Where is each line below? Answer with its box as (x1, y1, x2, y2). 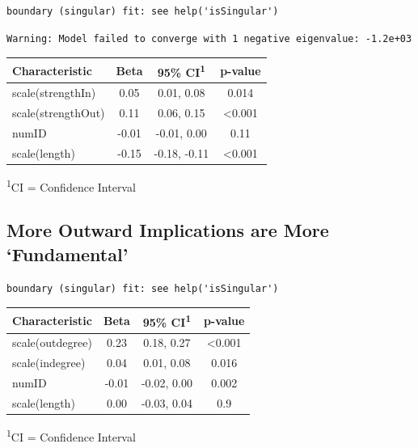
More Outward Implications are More (6, 218, 329, 243)
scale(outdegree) (12, 334, 92, 351)
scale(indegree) (12, 354, 86, 371)
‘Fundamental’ (6, 241, 129, 266)
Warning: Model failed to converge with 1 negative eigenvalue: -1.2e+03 (6, 32, 412, 44)
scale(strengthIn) (12, 84, 96, 101)
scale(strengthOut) (12, 104, 105, 121)
